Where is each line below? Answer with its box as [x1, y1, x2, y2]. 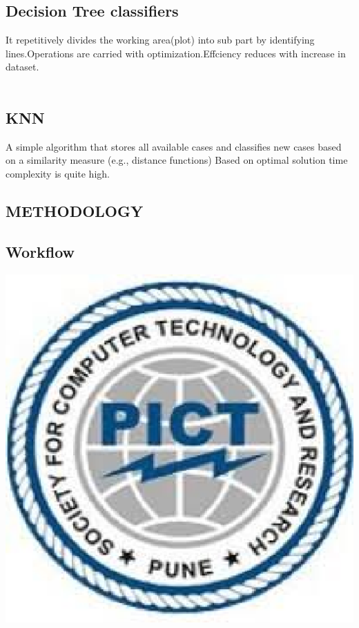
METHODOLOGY [6, 200, 144, 221]
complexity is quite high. [6, 166, 110, 180]
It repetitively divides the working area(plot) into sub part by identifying [6, 32, 315, 47]
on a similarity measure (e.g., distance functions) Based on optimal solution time [6, 153, 348, 167]
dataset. [6, 59, 39, 74]
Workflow [6, 240, 75, 262]
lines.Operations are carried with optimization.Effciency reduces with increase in [6, 46, 346, 60]
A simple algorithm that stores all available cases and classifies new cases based [6, 139, 342, 153]
